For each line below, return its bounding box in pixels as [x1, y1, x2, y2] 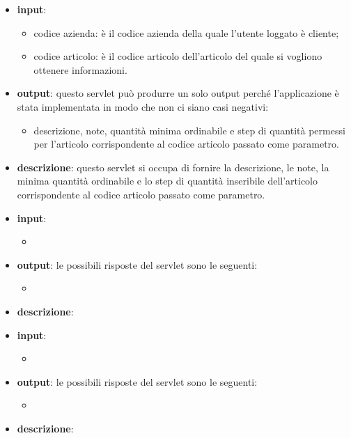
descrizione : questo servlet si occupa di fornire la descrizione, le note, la [17, 159, 329, 174]
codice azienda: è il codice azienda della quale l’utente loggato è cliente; [33, 25, 339, 40]
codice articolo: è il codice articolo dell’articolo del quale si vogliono [33, 49, 322, 63]
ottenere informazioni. [33, 62, 127, 77]
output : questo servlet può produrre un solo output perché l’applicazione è [17, 86, 339, 100]
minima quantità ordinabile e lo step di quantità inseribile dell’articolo [17, 173, 318, 188]
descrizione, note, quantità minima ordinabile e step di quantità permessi [33, 123, 345, 137]
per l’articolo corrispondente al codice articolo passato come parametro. [33, 136, 339, 151]
